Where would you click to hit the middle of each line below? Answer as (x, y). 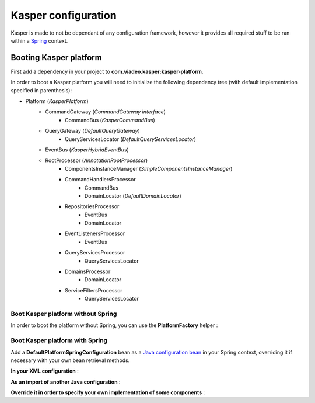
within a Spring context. (39, 40)
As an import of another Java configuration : (66, 382)
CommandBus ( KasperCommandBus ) (110, 120)
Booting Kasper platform (56, 58)
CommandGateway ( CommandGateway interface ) (106, 112)
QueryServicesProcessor (95, 253)
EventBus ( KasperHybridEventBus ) (87, 150)
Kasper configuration (64, 15)
